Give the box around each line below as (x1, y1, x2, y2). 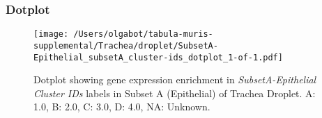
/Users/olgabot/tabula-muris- (73, 29, 213, 40)
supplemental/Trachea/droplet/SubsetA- (33, 40, 218, 51)
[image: (33, 29, 69, 40)
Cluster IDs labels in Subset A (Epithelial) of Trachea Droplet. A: (33, 85, 316, 100)
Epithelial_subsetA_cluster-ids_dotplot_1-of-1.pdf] (33, 52, 283, 62)
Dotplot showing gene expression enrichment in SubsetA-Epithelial (33, 72, 316, 87)
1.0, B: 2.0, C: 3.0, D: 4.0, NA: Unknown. (33, 99, 210, 114)
